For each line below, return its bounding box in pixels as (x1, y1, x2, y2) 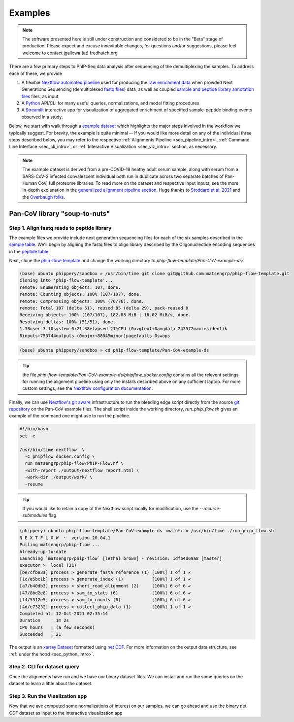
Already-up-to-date (19, 549, 66, 554)
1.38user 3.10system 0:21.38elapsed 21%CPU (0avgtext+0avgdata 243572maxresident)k (19, 326, 228, 332)
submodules (22, 513, 48, 518)
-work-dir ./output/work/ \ (25, 475, 93, 480)
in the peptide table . (9, 248, 50, 254)
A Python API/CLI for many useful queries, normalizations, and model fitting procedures (21, 100, 199, 106)
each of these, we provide (9, 70, 63, 76)
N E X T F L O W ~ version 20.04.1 (19, 535, 111, 541)
